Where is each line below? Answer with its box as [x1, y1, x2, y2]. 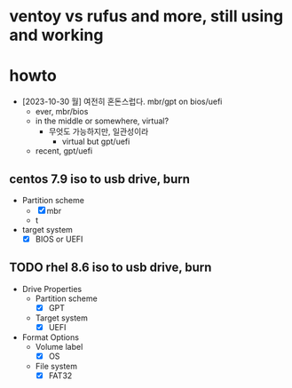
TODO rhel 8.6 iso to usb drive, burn [9, 260, 212, 275]
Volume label [35, 341, 83, 352]
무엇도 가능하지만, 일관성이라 [48, 126, 149, 137]
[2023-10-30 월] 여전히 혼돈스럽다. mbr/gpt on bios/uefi [21, 96, 223, 107]
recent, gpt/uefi [35, 146, 93, 156]
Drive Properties [21, 283, 83, 294]
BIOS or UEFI [35, 234, 83, 244]
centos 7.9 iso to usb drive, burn [9, 171, 191, 186]
